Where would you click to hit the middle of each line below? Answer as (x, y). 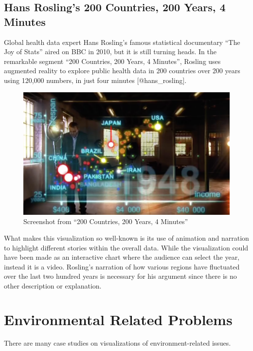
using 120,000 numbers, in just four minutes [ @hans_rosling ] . (95, 80)
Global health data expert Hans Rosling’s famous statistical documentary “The (122, 42)
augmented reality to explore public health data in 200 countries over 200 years (122, 71)
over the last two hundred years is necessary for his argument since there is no (120, 276)
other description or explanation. (53, 286)
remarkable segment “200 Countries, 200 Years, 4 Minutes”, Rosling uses (112, 61)
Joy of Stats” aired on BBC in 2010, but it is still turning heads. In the (110, 52)
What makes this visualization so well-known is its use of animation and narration (126, 238)
